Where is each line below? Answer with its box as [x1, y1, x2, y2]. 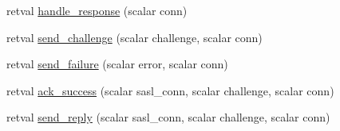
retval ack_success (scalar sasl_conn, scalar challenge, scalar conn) [6, 82, 334, 98]
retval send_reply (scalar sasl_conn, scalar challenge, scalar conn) [6, 109, 330, 125]
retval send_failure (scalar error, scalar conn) [6, 56, 228, 72]
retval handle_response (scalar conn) [6, 2, 188, 18]
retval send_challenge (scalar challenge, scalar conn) [6, 29, 263, 45]
